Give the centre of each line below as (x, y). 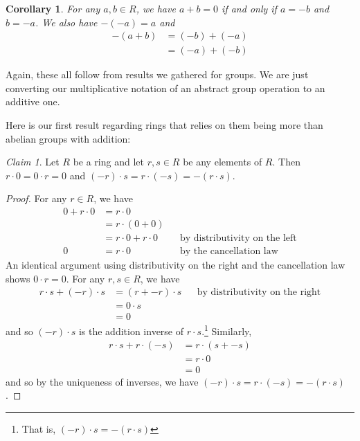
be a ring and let (108, 162)
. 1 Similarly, (227, 330)
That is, (39, 428)
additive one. (33, 101)
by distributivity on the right (259, 292)
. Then (286, 162)
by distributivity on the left (238, 238)
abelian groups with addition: (68, 138)
